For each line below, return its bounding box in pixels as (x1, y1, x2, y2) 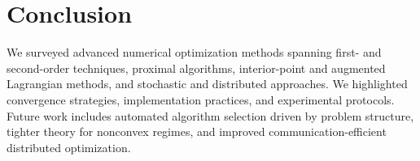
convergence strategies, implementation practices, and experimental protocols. (7, 91, 395, 108)
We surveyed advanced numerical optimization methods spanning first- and (7, 44, 382, 61)
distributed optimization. (7, 138, 131, 155)
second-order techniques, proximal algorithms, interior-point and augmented (7, 59, 386, 76)
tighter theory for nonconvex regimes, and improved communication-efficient (7, 123, 387, 140)
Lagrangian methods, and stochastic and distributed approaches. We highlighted (7, 75, 408, 92)
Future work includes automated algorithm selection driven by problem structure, (7, 107, 414, 124)
